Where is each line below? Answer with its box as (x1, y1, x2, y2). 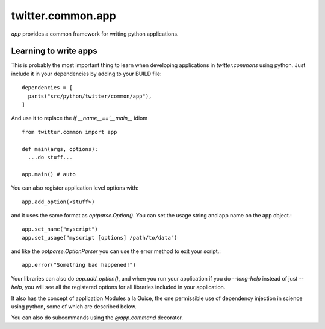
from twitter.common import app (22, 129, 117, 135)
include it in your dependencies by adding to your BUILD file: (11, 70, 162, 77)
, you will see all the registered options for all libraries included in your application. (22, 284, 226, 291)
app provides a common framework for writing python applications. (11, 30, 179, 37)
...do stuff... (28, 154, 73, 161)
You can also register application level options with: (11, 184, 138, 191)
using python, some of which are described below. (11, 303, 137, 310)
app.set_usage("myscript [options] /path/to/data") (22, 234, 178, 241)
